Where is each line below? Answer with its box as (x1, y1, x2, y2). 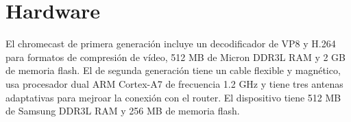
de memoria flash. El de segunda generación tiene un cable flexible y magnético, (5, 63, 341, 77)
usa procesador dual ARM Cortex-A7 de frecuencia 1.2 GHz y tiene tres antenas (5, 76, 343, 90)
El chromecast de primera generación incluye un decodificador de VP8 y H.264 (5, 36, 336, 51)
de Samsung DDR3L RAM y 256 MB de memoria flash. (5, 103, 240, 118)
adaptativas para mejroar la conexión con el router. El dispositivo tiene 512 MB (5, 90, 341, 104)
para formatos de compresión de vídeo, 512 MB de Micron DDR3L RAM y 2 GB (5, 49, 346, 64)
